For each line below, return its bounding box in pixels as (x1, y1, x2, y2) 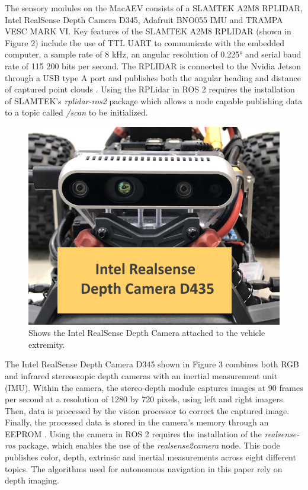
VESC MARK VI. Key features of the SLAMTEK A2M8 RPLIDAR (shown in (5, 25, 291, 37)
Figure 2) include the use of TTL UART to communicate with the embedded (5, 36, 284, 49)
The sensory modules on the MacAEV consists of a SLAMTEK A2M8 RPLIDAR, (5, 2, 303, 14)
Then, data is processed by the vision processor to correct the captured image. (5, 404, 290, 417)
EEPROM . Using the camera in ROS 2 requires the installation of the (5, 427, 262, 440)
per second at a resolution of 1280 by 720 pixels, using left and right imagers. (5, 393, 285, 405)
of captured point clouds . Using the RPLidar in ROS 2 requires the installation (5, 83, 295, 95)
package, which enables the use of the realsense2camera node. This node (18, 439, 280, 451)
